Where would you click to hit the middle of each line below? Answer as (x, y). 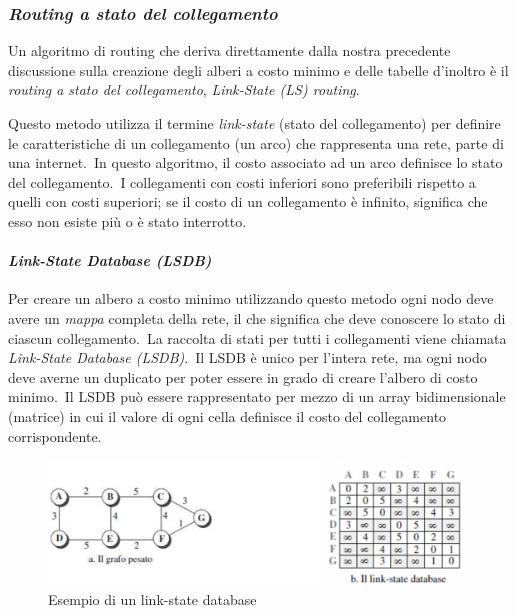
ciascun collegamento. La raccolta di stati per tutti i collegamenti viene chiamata (257, 337)
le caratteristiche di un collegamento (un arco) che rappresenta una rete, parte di (256, 142)
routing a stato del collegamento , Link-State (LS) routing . (184, 89)
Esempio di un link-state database (152, 599)
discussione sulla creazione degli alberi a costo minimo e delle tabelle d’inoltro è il (258, 69)
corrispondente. (55, 435)
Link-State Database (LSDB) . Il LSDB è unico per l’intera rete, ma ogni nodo (247, 357)
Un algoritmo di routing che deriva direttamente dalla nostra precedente (229, 50)
